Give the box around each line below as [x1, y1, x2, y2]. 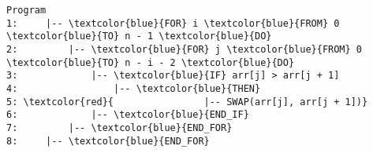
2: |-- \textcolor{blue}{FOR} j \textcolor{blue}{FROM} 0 [6, 43, 363, 55]
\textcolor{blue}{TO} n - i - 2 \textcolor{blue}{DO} [6, 56, 295, 68]
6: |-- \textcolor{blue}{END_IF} [6, 109, 249, 121]
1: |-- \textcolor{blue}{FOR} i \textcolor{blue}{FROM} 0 [6, 17, 340, 29]
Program [6, 5, 47, 16]
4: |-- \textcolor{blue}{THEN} [6, 82, 261, 94]
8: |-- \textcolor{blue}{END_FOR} [6, 135, 210, 147]
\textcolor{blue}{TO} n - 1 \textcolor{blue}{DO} [6, 31, 272, 42]
